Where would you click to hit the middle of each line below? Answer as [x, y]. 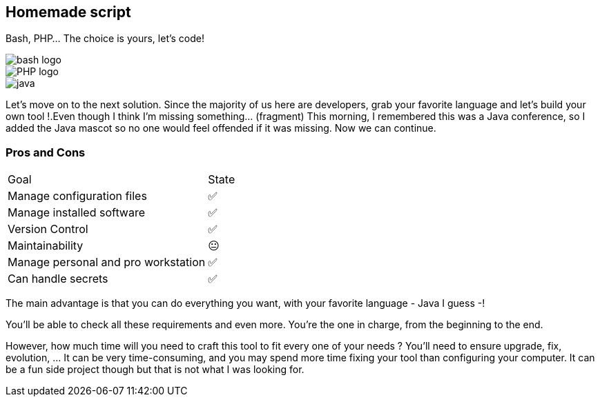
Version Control [48, 229]
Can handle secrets [58, 279]
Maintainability [46, 246]
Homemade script [68, 12]
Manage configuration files [77, 196]
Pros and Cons [46, 152]
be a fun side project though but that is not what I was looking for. [155, 370]
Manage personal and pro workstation [107, 262]
